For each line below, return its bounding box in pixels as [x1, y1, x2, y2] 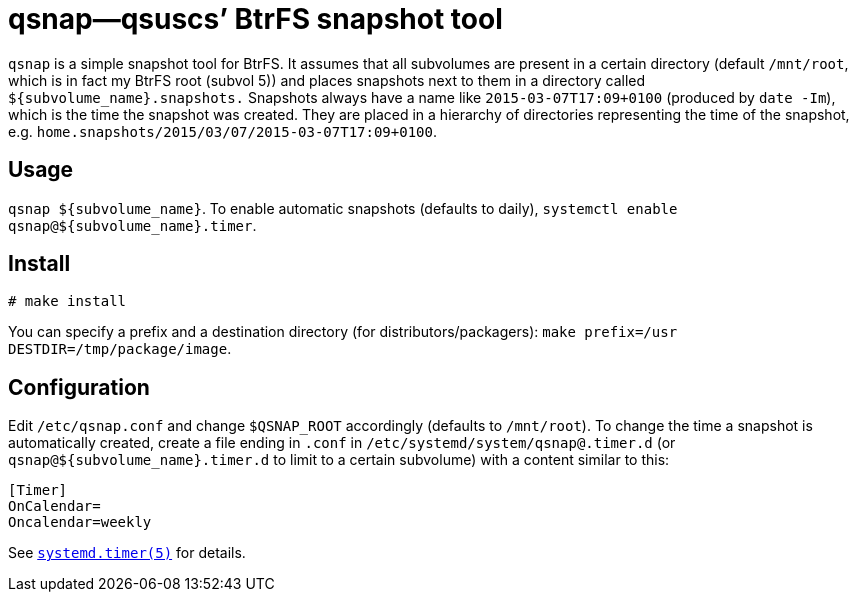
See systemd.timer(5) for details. [8, 544, 246, 562]
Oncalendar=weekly [8, 514, 152, 531]
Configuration [8, 374, 150, 400]
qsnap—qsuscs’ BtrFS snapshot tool [8, 2, 503, 36]
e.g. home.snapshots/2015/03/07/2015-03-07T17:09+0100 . [8, 122, 437, 140]
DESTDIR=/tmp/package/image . [8, 340, 232, 358]
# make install [8, 293, 127, 310]
